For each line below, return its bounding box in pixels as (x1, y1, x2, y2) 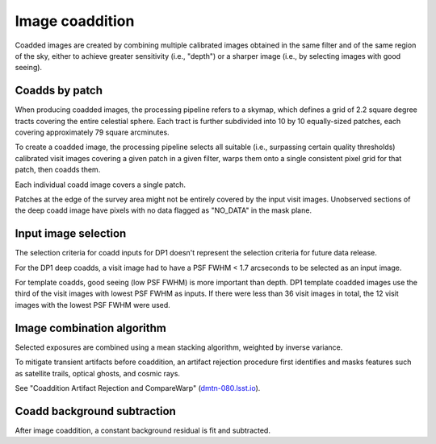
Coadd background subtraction (15, 404, 177, 418)
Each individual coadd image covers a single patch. (15, 180, 186, 189)
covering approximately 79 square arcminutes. (15, 127, 170, 137)
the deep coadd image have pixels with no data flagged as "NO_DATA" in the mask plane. (15, 205, 312, 215)
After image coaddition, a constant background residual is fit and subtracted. (15, 425, 270, 435)
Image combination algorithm (15, 321, 167, 334)
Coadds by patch (15, 84, 103, 98)
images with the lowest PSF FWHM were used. (15, 300, 171, 309)
